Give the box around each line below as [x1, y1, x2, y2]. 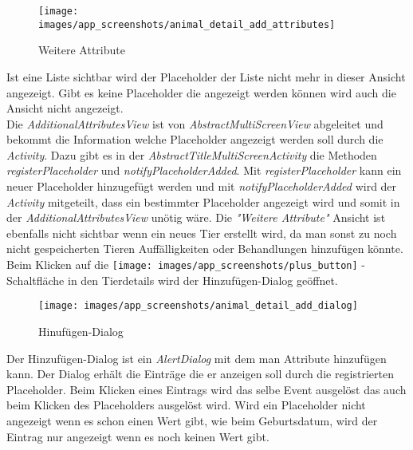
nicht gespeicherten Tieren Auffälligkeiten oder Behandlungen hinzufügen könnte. [6, 240, 403, 257]
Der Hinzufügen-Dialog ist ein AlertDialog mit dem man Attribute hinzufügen [6, 349, 387, 366]
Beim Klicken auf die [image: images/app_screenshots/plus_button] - [6, 256, 365, 273]
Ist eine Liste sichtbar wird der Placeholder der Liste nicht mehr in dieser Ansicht [6, 68, 406, 85]
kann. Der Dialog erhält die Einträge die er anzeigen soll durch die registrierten [6, 365, 395, 382]
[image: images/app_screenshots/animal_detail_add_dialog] [38, 300, 358, 312]
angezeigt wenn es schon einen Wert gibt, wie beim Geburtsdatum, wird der [6, 412, 378, 428]
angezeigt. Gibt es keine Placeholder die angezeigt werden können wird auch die [6, 84, 396, 101]
